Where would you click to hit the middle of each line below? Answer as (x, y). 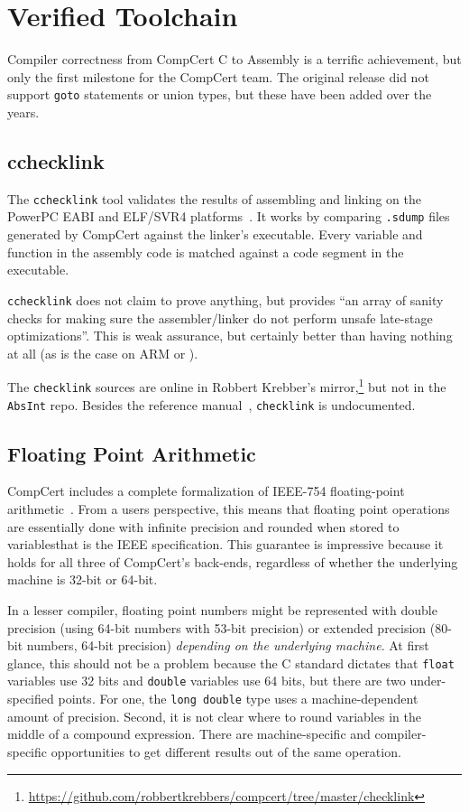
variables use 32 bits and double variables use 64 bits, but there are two (207, 681)
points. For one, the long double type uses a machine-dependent (238, 699)
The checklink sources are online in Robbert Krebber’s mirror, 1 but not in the (227, 385)
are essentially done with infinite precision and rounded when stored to (203, 526)
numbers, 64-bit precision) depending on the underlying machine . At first (228, 645)
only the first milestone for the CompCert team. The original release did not (218, 76)
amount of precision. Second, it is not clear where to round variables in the (214, 716)
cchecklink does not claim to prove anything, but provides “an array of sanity (225, 299)
